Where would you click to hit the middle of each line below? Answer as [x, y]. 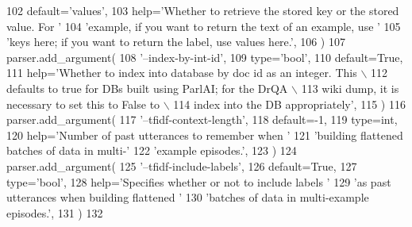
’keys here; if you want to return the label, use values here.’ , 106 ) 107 [176, 42]
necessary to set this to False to [83, 104]
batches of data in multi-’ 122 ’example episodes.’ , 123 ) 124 [152, 150]
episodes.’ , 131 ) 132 [55, 212]
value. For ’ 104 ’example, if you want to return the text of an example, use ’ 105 [204, 26]
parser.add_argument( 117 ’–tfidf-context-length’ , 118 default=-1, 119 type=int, [202, 119]
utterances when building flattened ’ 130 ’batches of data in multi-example [188, 197]
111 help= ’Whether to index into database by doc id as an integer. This [182, 73]
